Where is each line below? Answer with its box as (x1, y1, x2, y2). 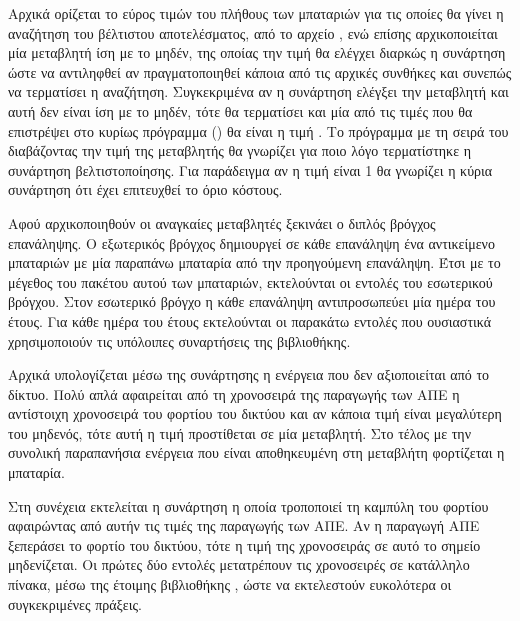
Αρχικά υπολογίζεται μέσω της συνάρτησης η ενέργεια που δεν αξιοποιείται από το (8, 364, 490, 385)
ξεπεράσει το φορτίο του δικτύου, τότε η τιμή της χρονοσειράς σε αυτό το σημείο (8, 534, 481, 555)
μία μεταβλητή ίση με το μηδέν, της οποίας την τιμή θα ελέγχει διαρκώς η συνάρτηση (8, 42, 506, 63)
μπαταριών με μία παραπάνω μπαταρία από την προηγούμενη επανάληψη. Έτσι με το (8, 252, 501, 273)
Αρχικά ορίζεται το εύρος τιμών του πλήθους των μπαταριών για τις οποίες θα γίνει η (8, 3, 504, 23)
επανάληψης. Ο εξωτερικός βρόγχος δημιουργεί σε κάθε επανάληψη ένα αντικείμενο (8, 232, 495, 253)
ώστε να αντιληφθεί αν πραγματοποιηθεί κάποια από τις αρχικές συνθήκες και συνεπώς (8, 61, 512, 82)
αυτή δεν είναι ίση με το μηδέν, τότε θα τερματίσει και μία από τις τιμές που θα (8, 100, 473, 121)
